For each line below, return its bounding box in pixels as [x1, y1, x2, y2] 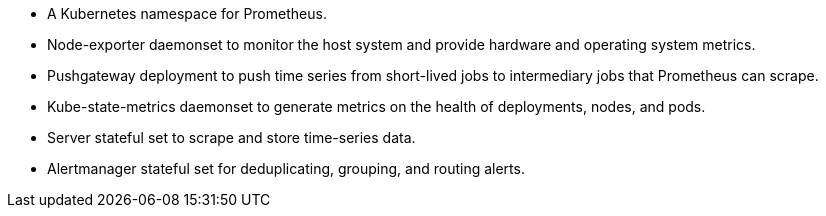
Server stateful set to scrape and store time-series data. [47, 129, 416, 146]
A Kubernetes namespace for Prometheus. [47, 5, 327, 22]
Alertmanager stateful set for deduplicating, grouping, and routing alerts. [47, 160, 525, 177]
